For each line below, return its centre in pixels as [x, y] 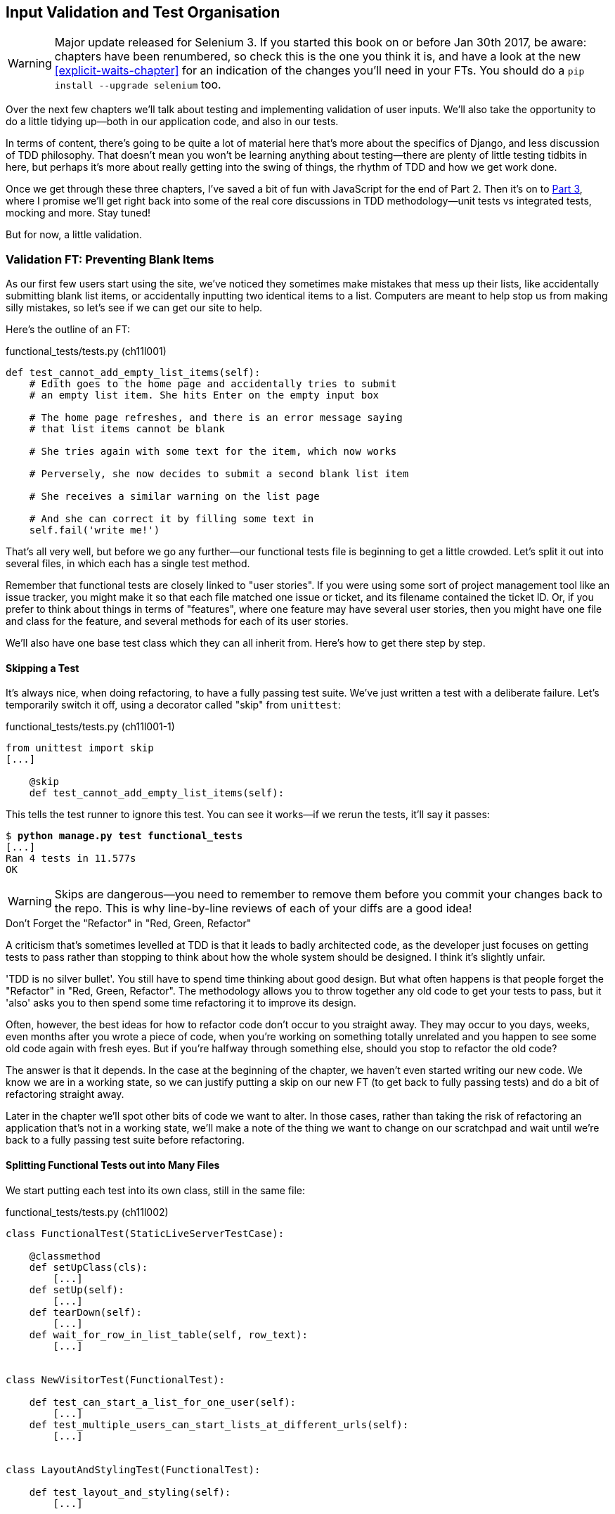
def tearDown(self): [85, 1312]
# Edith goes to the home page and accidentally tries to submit [213, 384]
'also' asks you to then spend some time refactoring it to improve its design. [181, 1003]
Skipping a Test [43, 668]
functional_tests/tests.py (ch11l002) [87, 1212]
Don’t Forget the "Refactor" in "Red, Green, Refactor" [129, 924]
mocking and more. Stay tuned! [78, 213]
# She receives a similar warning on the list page [174, 497]
